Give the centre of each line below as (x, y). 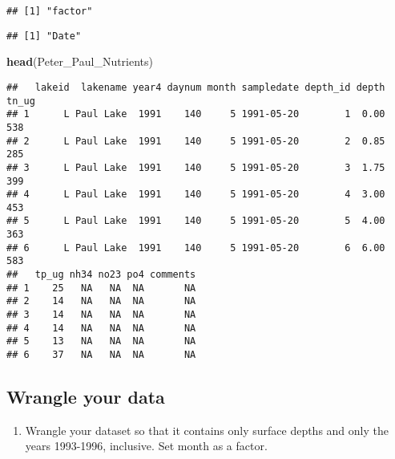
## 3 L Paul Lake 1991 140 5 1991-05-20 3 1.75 (196, 167)
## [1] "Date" (44, 36)
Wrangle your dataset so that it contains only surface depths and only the (207, 430)
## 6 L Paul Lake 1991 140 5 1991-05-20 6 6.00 (196, 248)
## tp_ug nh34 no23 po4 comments (101, 275)
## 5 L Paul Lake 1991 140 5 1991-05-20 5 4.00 (196, 221)
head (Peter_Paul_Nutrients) (80, 61)
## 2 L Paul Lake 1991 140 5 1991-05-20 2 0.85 (196, 141)
